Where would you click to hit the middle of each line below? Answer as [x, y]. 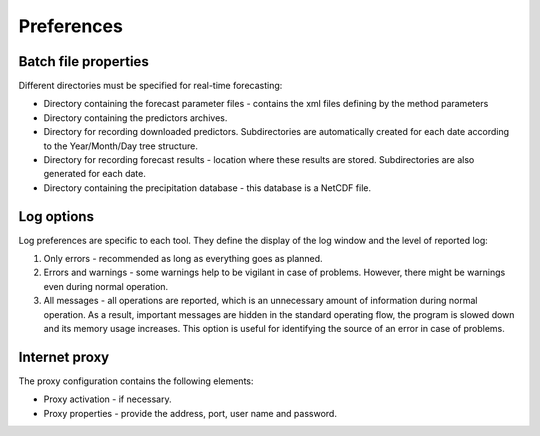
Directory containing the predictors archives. [135, 117]
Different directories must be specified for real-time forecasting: [150, 86]
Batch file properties [83, 61]
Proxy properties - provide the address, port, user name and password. [190, 413]
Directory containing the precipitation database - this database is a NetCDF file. [207, 187]
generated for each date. [95, 174]
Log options [56, 216]
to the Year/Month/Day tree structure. [121, 146]
